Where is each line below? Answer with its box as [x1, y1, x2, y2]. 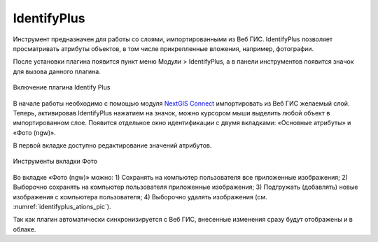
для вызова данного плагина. [13, 67, 101, 76]
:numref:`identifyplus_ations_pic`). [13, 203, 111, 211]
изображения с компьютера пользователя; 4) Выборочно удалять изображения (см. [13, 192, 267, 201]
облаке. [13, 225, 36, 234]
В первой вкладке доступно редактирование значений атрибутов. [13, 141, 212, 150]
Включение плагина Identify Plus [13, 83, 111, 92]
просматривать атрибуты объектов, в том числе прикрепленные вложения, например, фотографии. [13, 44, 314, 52]
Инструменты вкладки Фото [13, 157, 98, 166]
